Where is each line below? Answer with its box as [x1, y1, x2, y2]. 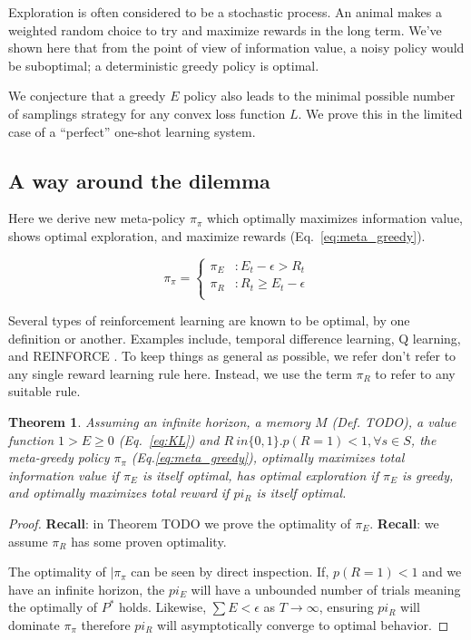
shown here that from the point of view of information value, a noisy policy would [8, 38, 465, 57]
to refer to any [375, 364, 456, 383]
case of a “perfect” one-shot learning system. [8, 121, 256, 141]
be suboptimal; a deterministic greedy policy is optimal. [8, 55, 319, 74]
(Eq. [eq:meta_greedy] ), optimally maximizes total [131, 448, 405, 467]
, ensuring [319, 597, 374, 616]
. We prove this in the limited [298, 103, 463, 122]
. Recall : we [369, 513, 439, 532]
